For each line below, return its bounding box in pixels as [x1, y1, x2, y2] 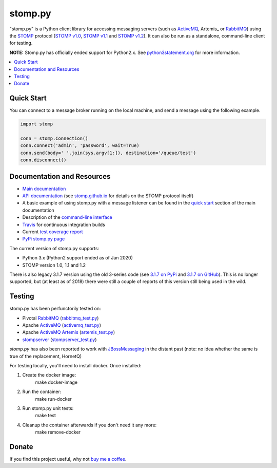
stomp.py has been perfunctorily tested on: [9, 306, 101, 312]
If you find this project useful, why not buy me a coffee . [9, 456, 127, 462]
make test [35, 413, 56, 419]
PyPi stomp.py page [22, 236, 65, 242]
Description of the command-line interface [22, 214, 113, 220]
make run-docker [35, 396, 72, 402]
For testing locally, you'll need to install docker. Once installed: [9, 362, 142, 368]
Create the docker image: [22, 372, 76, 378]
